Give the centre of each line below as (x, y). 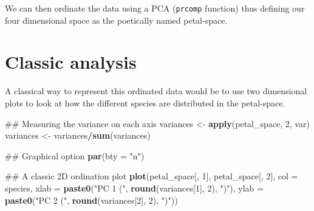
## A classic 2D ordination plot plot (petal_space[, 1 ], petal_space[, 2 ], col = (152, 176)
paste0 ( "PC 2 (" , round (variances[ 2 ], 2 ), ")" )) (91, 200)
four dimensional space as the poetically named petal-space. (116, 20)
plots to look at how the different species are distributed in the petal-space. (145, 102)
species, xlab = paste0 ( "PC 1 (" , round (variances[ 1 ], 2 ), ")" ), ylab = (134, 188)
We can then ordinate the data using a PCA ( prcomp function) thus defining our (155, 8)
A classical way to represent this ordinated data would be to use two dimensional (156, 91)
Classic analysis (71, 62)
